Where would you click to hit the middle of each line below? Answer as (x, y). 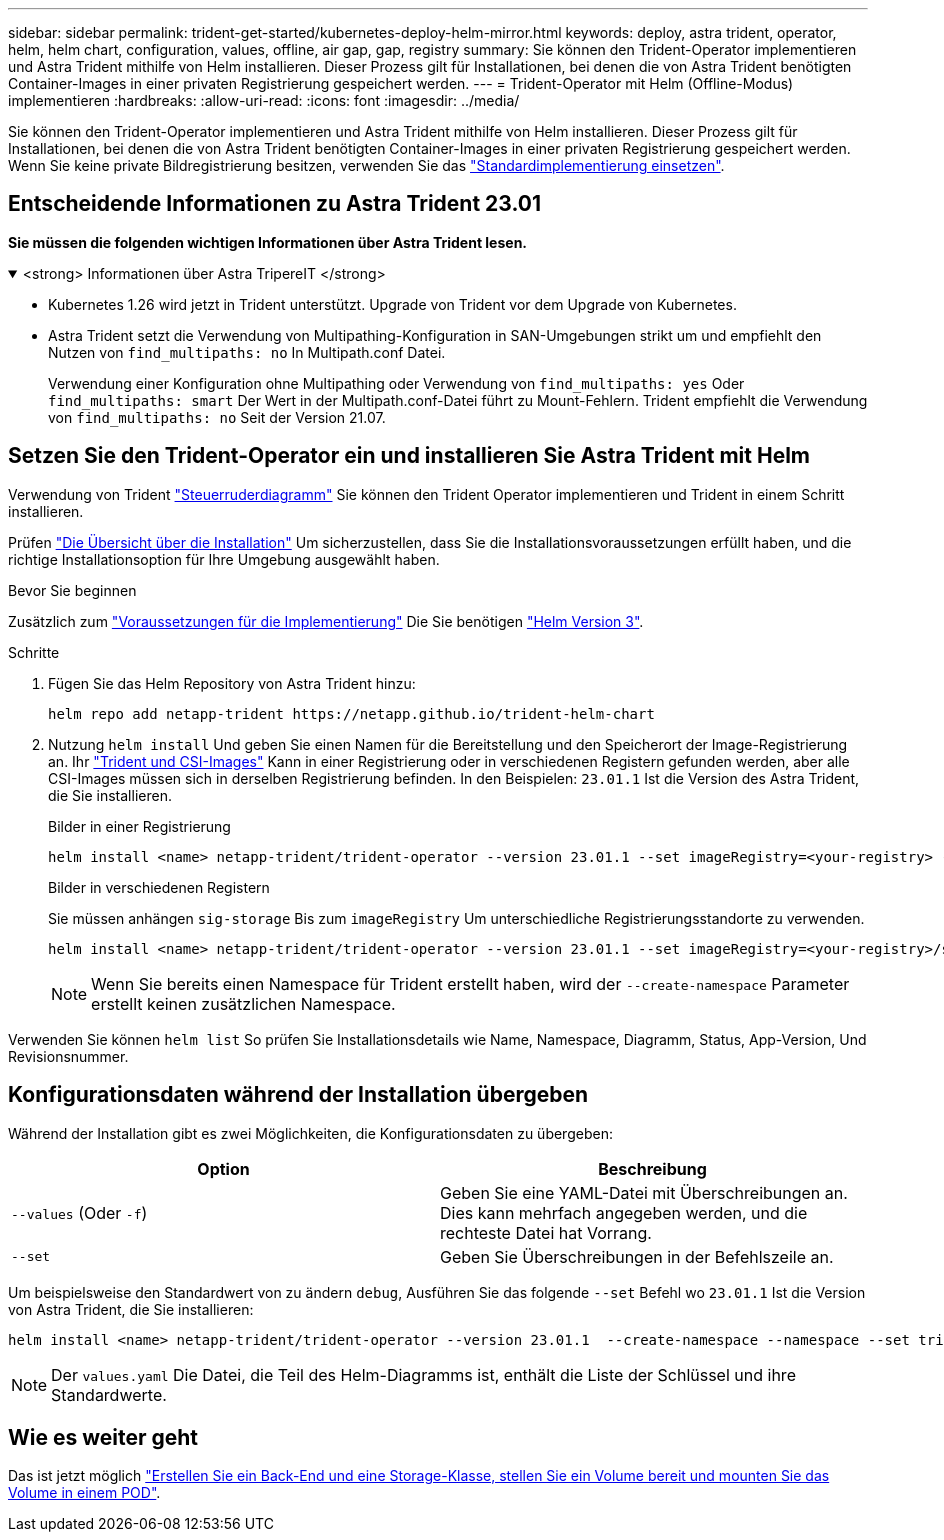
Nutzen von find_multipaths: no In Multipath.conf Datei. (247, 352)
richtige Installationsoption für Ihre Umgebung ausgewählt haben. (224, 559)
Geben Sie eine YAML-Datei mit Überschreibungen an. (644, 1192)
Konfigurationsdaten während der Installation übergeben (298, 1095)
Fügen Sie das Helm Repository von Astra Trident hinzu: (232, 683)
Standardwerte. (109, 1394)
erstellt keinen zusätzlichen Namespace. (243, 1003)
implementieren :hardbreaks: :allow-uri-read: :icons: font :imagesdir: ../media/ (264, 100)
